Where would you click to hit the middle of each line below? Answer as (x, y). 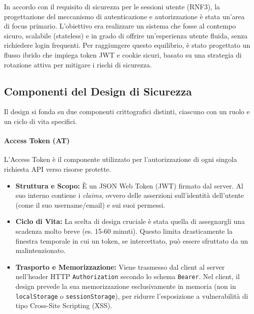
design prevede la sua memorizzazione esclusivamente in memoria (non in (126, 286)
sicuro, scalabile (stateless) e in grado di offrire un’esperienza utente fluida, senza (126, 35)
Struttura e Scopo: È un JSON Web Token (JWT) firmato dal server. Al (129, 185)
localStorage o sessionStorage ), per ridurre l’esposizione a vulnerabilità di (132, 296)
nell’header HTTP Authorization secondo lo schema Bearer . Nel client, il (127, 276)
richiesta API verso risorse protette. (58, 169)
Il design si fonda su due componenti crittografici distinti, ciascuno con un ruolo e (127, 111)
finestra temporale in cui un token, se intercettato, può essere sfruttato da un (132, 240)
